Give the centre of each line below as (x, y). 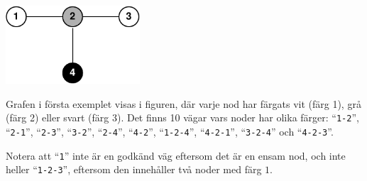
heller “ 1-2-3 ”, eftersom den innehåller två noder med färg (134, 169)
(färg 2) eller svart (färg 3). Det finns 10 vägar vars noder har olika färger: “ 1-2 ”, (182, 117)
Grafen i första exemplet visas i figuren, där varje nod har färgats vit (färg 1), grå (183, 103)
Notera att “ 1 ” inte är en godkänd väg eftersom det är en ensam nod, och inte (176, 155)
